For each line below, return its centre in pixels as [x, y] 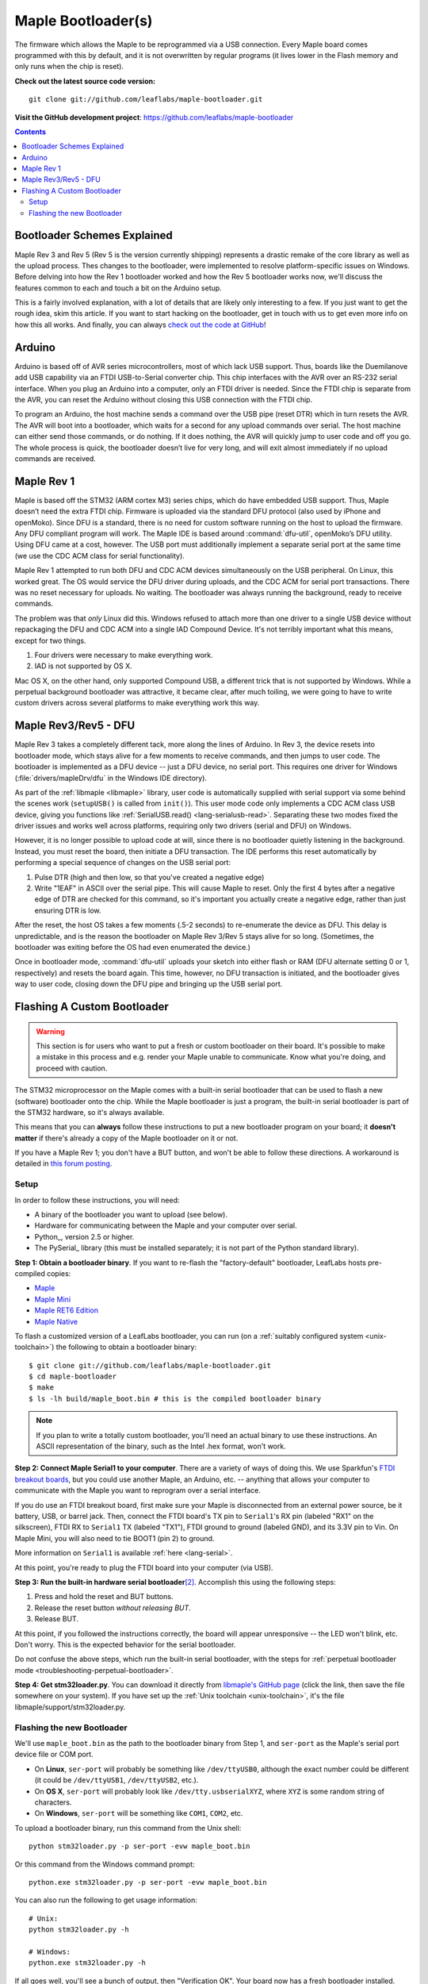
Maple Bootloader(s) [84, 21]
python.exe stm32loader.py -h [88, 1963]
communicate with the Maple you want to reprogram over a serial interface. [138, 1490]
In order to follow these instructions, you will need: [97, 1200]
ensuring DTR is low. [68, 910]
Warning [50, 1031]
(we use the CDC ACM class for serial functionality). [100, 556]
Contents [31, 132]
